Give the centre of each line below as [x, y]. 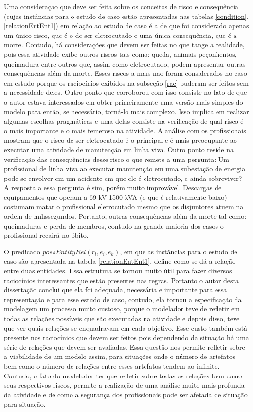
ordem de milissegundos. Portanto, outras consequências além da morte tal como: [125, 216]
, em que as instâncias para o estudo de [179, 251]
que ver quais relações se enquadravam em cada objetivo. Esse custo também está [126, 328]
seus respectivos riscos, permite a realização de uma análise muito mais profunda [124, 385]
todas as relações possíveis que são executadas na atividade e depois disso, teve [122, 318]
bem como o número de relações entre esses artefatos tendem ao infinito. [112, 366]
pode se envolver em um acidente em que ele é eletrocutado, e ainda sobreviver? [123, 178]
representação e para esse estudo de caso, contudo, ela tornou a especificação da [123, 299]
